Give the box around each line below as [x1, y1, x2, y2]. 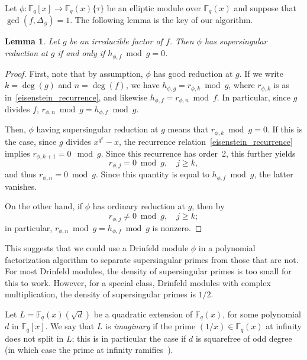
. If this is [267, 123, 303, 135]
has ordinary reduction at [92, 200, 185, 212]
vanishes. [5, 180, 37, 192]
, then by [192, 200, 225, 212]
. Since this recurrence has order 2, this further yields [101, 147, 296, 159]
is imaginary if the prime [105, 320, 196, 332]
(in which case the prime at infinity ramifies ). [5, 343, 173, 356]
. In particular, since [216, 90, 291, 103]
